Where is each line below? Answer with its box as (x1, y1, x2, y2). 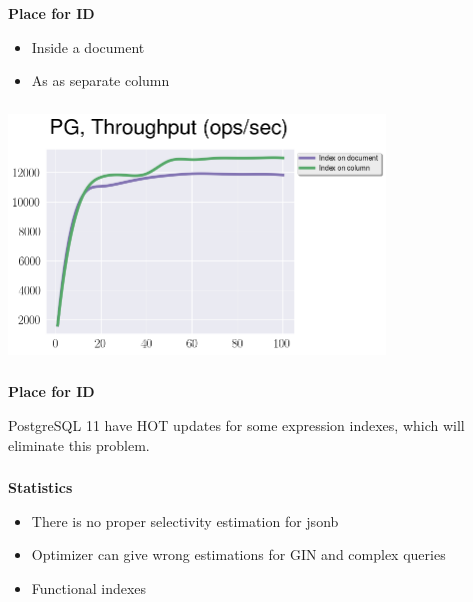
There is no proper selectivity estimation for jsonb (31, 510, 339, 531)
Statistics (8, 477, 73, 498)
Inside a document (31, 36, 145, 57)
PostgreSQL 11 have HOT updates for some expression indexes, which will (8, 414, 465, 435)
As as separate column (31, 70, 170, 91)
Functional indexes (31, 577, 147, 598)
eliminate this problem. (8, 434, 150, 455)
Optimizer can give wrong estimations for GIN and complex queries (31, 544, 446, 565)
